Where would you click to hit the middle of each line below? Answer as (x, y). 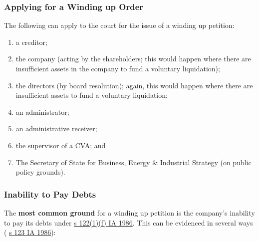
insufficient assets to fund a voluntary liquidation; (92, 95)
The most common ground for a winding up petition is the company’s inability (129, 212)
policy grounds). (40, 172)
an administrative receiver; (56, 128)
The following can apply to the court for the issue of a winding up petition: (119, 25)
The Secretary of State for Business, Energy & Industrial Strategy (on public (133, 162)
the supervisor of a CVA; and (61, 145)
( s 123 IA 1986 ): (30, 232)
